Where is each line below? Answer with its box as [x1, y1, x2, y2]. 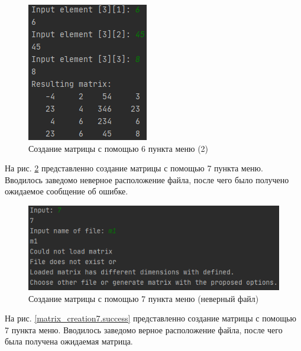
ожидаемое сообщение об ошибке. [5, 185, 128, 197]
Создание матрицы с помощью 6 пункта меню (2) [28, 142, 209, 154]
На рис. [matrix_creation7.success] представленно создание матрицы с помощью [5, 312, 296, 324]
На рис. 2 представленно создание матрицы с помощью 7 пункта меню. [5, 162, 263, 174]
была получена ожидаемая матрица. [5, 335, 133, 347]
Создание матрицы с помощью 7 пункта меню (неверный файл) [28, 292, 259, 304]
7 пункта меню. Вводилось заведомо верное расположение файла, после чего [5, 323, 283, 336]
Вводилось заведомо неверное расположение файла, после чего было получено [5, 173, 289, 186]
